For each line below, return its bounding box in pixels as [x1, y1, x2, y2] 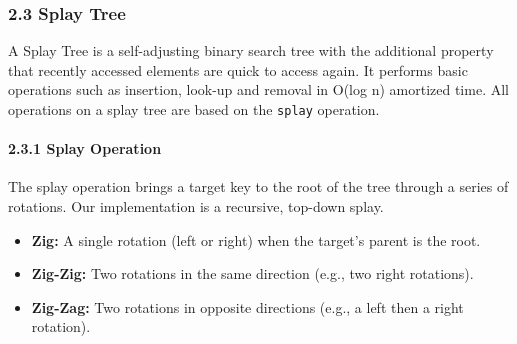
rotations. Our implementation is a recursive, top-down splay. [8, 196, 384, 217]
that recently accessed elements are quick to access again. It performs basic [8, 59, 468, 80]
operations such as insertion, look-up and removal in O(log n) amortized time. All [8, 79, 509, 100]
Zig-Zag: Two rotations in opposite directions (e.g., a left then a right [31, 296, 464, 317]
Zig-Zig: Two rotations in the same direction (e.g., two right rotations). [31, 263, 474, 284]
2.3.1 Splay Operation [8, 138, 162, 159]
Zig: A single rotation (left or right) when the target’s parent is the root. [31, 229, 481, 250]
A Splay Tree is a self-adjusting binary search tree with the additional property [8, 40, 494, 61]
